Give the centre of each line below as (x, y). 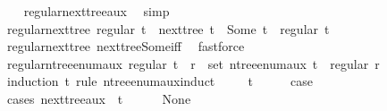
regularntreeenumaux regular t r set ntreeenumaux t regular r (193, 63)
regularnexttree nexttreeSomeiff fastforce (126, 46)
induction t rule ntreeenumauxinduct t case (160, 81)
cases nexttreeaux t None (99, 98)
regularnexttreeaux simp (97, 11)
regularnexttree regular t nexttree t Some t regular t (168, 28)
